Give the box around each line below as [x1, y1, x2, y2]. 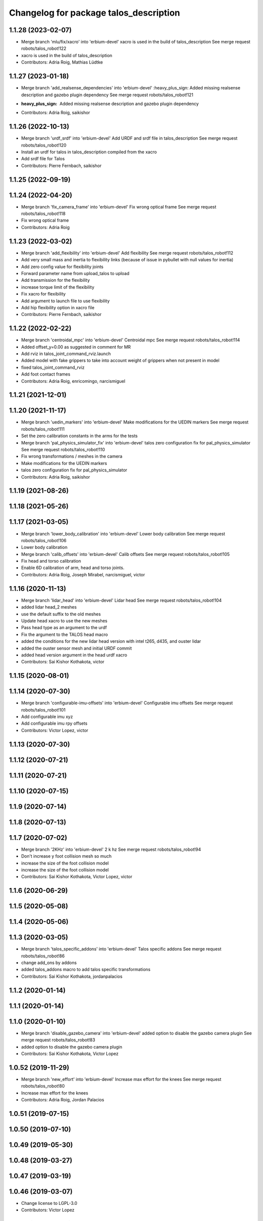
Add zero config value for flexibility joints [21, 264, 104, 270]
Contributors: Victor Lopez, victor [21, 727, 89, 733]
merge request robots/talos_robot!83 [21, 1037, 95, 1043]
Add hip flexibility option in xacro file [21, 304, 94, 310]
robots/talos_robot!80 [21, 1083, 65, 1089]
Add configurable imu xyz [21, 714, 73, 719]
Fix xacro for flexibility [21, 291, 66, 297]
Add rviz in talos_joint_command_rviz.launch [21, 351, 111, 357]
